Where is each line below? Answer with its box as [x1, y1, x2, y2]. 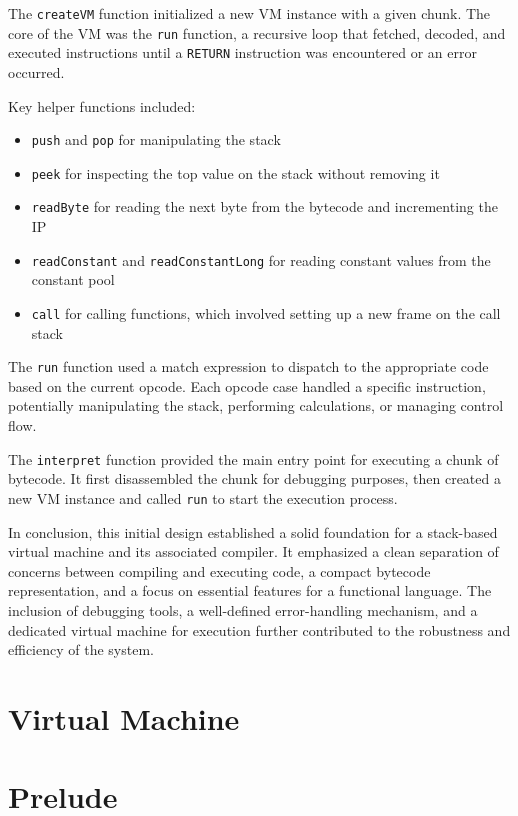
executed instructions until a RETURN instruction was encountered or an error [8, 42, 477, 63]
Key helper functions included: [8, 95, 196, 116]
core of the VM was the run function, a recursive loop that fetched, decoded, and [8, 22, 506, 43]
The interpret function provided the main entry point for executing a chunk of [8, 448, 499, 469]
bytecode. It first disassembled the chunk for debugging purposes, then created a [8, 468, 501, 489]
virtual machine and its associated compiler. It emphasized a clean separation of [8, 541, 499, 562]
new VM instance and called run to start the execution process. [8, 487, 398, 508]
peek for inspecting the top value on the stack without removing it [31, 162, 440, 183]
